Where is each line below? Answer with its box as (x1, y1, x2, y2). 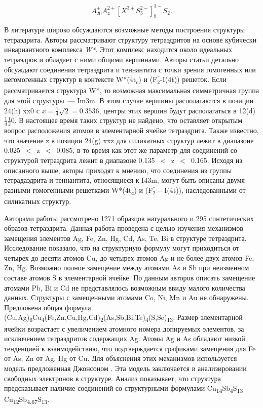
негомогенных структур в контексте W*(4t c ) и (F (4, 74, 158, 86)
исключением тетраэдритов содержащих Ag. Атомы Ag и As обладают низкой (4, 333, 245, 344)
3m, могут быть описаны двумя (147, 175, 245, 185)
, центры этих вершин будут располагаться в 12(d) (99, 105, 256, 115)
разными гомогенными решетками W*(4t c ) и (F (4, 184, 153, 196)
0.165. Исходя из (191, 155, 242, 166)
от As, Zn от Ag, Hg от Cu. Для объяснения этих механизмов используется (4, 353, 237, 363)
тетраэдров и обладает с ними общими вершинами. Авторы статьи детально (4, 54, 239, 65)
